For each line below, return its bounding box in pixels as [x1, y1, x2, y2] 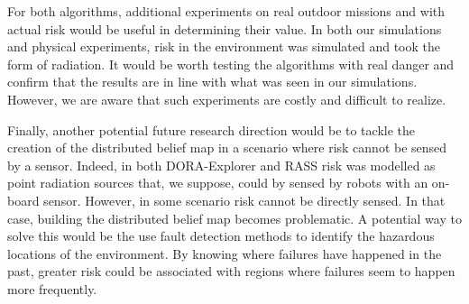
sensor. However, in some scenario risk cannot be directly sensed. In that [43, 190, 446, 209]
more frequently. [7, 279, 97, 298]
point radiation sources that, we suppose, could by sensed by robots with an [7, 173, 428, 192]
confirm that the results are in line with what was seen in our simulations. [7, 72, 418, 91]
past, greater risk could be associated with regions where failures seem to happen [7, 262, 455, 281]
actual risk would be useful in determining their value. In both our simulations [7, 19, 442, 38]
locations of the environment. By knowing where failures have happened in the [7, 244, 442, 263]
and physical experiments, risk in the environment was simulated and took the [7, 37, 441, 56]
